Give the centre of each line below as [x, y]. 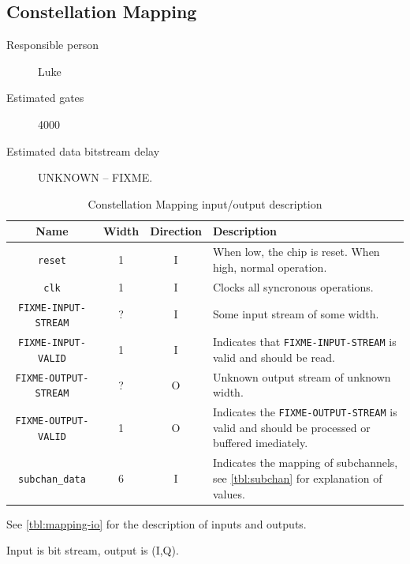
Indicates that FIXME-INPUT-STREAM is [304, 342]
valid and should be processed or [291, 427]
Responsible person [53, 45]
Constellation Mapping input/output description [205, 203]
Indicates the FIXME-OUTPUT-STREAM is [305, 412]
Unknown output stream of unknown [302, 376]
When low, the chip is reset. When [296, 252]
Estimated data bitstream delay [83, 150]
